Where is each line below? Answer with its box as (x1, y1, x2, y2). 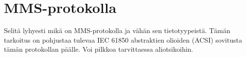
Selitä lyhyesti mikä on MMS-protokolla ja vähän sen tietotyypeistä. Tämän (4, 25, 230, 35)
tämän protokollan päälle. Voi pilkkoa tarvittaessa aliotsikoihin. (4, 44, 193, 54)
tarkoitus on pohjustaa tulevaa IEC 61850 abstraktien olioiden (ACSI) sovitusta (4, 34, 242, 45)
